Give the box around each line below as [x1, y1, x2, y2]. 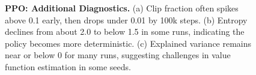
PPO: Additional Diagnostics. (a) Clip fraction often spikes [5, 2, 239, 14]
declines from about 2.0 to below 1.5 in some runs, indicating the [5, 25, 245, 38]
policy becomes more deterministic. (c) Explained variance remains [5, 37, 252, 49]
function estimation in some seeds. [5, 60, 131, 73]
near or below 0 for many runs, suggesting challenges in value [5, 49, 231, 61]
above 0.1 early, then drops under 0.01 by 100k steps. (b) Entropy [5, 13, 248, 26]
